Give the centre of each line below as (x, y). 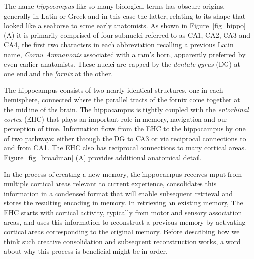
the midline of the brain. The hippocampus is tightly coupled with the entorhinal (126, 109)
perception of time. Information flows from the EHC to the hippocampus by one (125, 129)
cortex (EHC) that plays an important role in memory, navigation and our (116, 119)
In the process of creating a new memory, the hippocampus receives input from (123, 174)
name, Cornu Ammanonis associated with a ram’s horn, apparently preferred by (125, 54)
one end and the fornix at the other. (58, 73)
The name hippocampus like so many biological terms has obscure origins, (114, 6)
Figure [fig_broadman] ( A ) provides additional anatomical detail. (103, 157)
